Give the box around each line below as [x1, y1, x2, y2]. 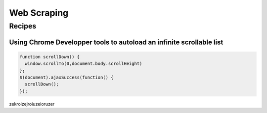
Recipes [9, 22, 37, 30]
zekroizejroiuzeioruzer [9, 101, 55, 107]
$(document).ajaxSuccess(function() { [19, 74, 114, 80]
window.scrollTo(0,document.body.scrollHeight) [25, 61, 142, 66]
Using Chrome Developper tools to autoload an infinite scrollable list [9, 38, 223, 46]
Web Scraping [9, 7, 69, 18]
